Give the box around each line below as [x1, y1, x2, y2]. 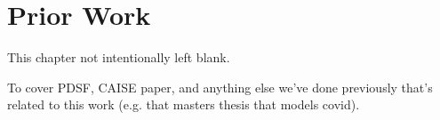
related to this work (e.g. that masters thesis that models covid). [7, 95, 360, 114]
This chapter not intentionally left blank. [7, 48, 230, 67]
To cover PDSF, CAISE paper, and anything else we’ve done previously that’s [7, 77, 433, 96]
